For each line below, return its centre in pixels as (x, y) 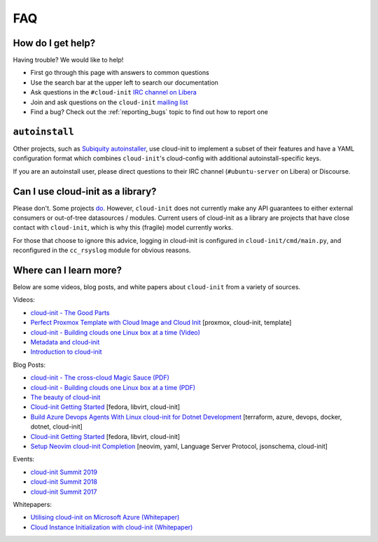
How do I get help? (54, 43)
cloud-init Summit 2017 (64, 492)
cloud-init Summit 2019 (64, 472)
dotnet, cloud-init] (57, 426)
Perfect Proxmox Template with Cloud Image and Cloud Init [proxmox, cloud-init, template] (161, 323)
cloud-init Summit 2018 (64, 482)
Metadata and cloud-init (65, 342)
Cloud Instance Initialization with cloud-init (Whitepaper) (112, 527)
